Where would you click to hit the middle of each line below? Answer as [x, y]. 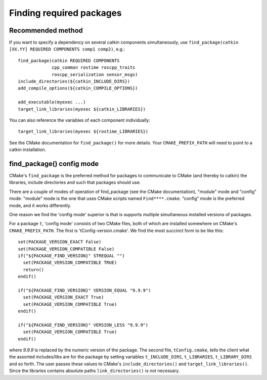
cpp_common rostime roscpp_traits [93, 68]
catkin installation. [28, 150]
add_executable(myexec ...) [52, 102]
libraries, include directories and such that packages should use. [75, 183]
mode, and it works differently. [40, 205]
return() [34, 269]
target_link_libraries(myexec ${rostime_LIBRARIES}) [83, 132]
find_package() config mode [54, 164]
